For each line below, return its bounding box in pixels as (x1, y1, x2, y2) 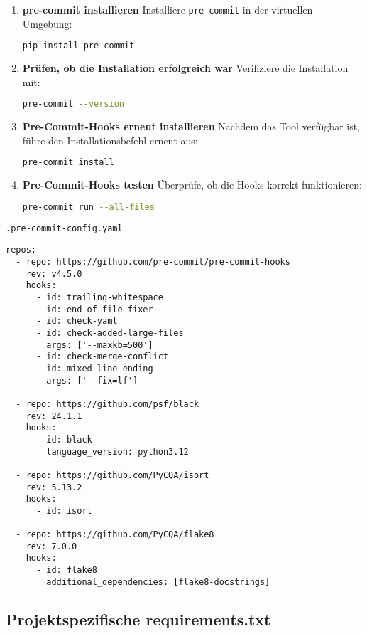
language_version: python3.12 (46, 446, 189, 457)
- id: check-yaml (35, 316, 118, 327)
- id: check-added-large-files (35, 327, 184, 338)
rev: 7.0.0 (26, 541, 77, 551)
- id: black (35, 434, 92, 445)
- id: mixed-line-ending (35, 363, 153, 374)
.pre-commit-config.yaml (6, 223, 123, 233)
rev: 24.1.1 (26, 411, 82, 421)
